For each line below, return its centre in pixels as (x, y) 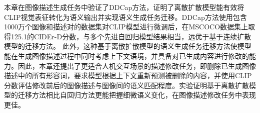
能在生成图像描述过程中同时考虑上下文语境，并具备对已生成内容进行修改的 (126, 56)
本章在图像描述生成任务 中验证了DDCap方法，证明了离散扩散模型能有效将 (124, 7)
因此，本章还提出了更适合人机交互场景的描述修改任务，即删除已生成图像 (137, 65)
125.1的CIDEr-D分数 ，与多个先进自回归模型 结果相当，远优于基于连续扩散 (131, 36)
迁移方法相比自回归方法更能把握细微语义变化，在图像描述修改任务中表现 (137, 95)
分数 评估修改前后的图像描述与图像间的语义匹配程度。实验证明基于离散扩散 (126, 85)
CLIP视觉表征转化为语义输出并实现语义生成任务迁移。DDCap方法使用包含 (125, 17)
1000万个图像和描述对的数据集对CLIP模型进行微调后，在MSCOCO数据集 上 (126, 27)
